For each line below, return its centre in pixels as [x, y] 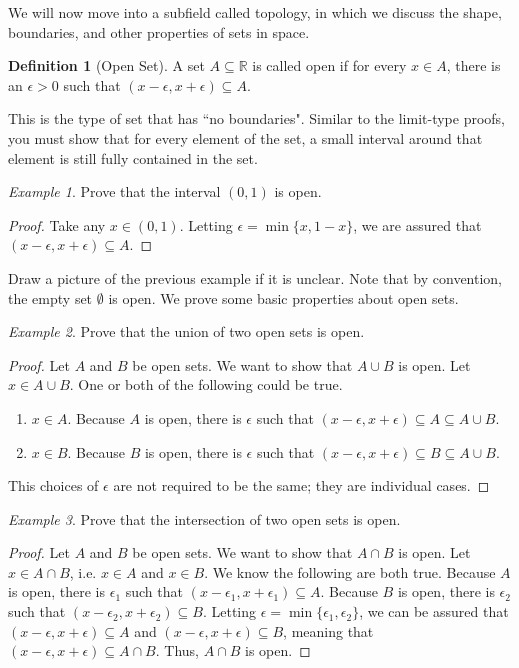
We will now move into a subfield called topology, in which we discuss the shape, [255, 12]
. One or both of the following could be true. [206, 384]
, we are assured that [417, 224]
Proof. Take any [57, 224]
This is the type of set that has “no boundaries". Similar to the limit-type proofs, [256, 118]
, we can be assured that [434, 611]
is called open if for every [329, 65]
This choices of [53, 485]
